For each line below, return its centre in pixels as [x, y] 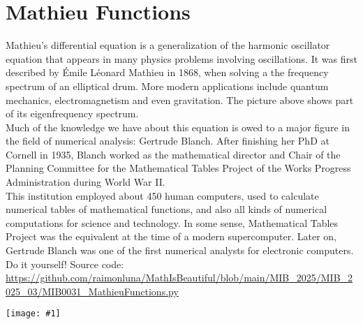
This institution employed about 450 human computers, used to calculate [162, 195]
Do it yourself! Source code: [65, 264]
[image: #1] [33, 314]
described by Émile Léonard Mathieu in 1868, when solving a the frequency [167, 72]
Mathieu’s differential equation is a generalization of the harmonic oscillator [168, 45]
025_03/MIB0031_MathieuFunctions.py [92, 291]
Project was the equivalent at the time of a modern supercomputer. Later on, [171, 236]
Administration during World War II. [86, 182]
